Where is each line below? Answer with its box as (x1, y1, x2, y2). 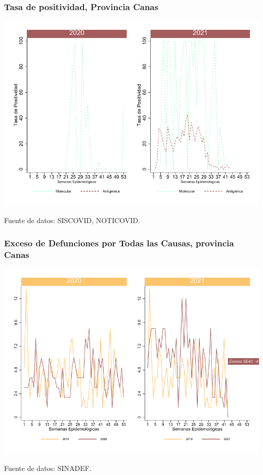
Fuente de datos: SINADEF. (4, 463, 92, 473)
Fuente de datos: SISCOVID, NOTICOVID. (4, 215, 140, 226)
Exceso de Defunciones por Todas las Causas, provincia (4, 236, 234, 249)
